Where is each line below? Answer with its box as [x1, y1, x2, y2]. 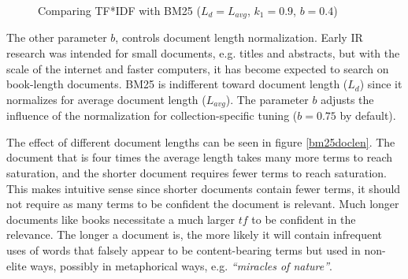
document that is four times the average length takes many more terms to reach [6, 149, 393, 166]
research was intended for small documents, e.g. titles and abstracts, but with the [6, 45, 400, 61]
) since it [359, 76, 402, 92]
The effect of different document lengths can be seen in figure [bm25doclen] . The [6, 133, 395, 150]
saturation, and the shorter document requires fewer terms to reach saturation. [6, 165, 387, 181]
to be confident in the [251, 210, 356, 227]
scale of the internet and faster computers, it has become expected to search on [6, 60, 389, 76]
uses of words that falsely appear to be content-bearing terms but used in [6, 242, 361, 259]
